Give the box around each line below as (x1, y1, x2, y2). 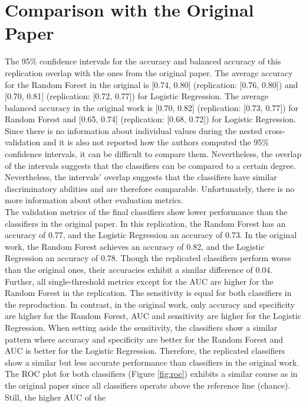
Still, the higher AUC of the (5, 390, 106, 403)
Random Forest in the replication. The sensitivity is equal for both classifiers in (5, 286, 292, 299)
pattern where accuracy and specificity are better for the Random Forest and (5, 333, 284, 345)
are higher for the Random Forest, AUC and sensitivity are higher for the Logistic (5, 310, 301, 322)
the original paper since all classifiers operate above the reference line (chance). (5, 379, 291, 391)
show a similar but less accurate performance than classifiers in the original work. (5, 356, 299, 368)
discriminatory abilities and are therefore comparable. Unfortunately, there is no (5, 182, 295, 194)
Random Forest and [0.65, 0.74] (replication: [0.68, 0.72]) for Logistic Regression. (5, 113, 296, 125)
